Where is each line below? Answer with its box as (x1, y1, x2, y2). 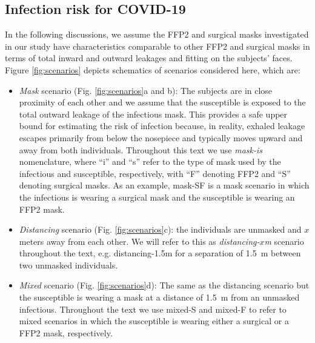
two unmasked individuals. (19, 258, 118, 271)
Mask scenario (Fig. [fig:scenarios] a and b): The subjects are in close (19, 84, 273, 96)
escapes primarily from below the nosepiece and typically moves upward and (19, 131, 303, 144)
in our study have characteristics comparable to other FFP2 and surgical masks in (5, 39, 310, 52)
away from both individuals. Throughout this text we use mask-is (19, 143, 262, 156)
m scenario (264, 235, 304, 247)
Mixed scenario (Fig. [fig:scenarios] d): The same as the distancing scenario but (19, 279, 310, 291)
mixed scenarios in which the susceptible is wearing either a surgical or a (19, 315, 289, 327)
